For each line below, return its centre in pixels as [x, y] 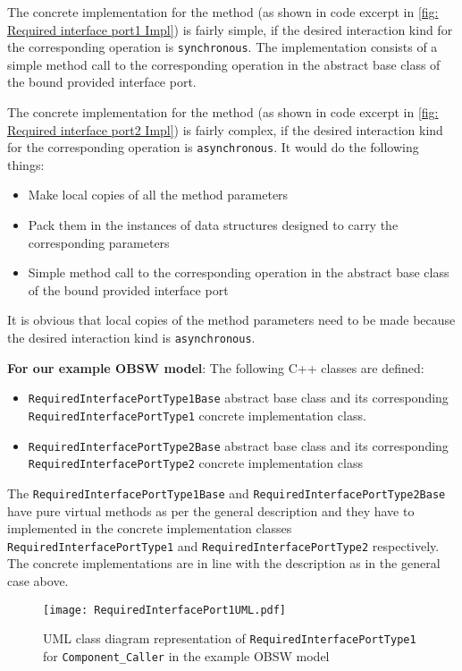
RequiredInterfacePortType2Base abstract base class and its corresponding [238, 445]
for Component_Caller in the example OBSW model [186, 655]
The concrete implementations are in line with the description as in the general [224, 563]
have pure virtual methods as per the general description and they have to [211, 510]
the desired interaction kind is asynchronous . [131, 338]
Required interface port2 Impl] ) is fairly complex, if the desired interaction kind [225, 129]
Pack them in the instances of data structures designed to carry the [213, 225]
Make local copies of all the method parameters [158, 195]
